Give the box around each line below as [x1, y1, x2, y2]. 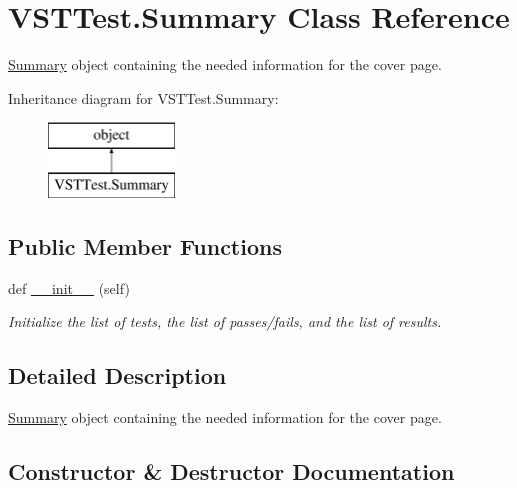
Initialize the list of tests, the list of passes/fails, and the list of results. [8, 311, 442, 332]
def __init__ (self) [8, 277, 130, 298]
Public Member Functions [8, 230, 282, 261]
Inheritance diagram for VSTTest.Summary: [8, 87, 279, 108]
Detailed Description [8, 360, 227, 391]
